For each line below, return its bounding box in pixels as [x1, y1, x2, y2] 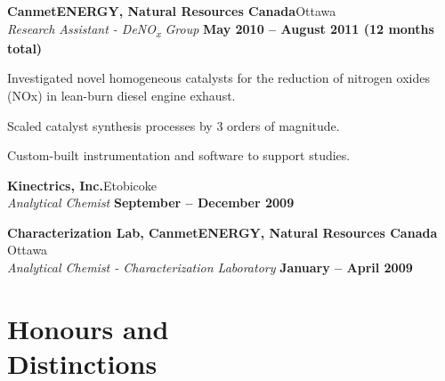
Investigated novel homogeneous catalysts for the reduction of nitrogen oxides [7, 69, 430, 87]
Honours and [7, 310, 169, 346]
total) [7, 38, 43, 57]
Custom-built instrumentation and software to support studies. [7, 146, 351, 165]
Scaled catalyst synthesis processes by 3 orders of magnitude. [7, 116, 340, 134]
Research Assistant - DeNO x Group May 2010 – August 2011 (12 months [7, 19, 434, 40]
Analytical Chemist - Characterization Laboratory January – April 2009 [7, 258, 413, 277]
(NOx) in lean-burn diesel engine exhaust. [7, 85, 236, 104]
